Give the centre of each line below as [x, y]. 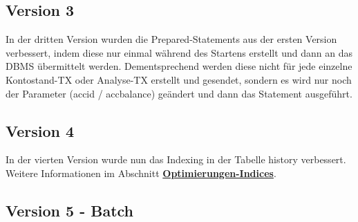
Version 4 [40, 130]
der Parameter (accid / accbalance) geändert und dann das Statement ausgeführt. [179, 93]
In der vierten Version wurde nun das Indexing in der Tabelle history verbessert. [176, 159]
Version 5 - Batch [70, 210]
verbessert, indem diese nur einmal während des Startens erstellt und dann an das [179, 52]
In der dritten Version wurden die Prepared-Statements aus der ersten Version [171, 39]
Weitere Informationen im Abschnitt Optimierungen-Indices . [141, 173]
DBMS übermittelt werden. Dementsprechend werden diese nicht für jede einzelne [179, 66]
